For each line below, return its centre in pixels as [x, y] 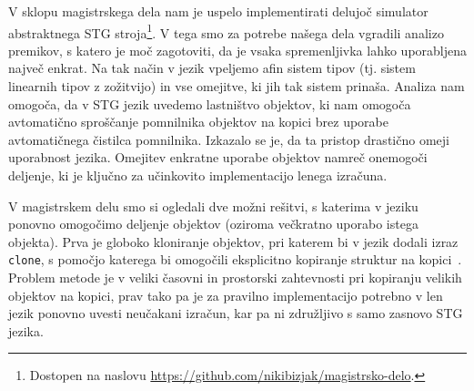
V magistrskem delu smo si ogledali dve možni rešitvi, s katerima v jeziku [213, 206]
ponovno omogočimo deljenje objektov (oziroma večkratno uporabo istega [213, 224]
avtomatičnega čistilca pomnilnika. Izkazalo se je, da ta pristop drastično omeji [229, 139]
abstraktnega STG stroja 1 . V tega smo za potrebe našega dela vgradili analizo [226, 31]
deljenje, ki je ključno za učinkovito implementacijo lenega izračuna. [198, 175]
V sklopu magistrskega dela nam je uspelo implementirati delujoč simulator [218, 11]
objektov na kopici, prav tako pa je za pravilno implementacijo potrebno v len [226, 295]
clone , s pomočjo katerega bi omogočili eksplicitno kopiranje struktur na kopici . [235, 259]
